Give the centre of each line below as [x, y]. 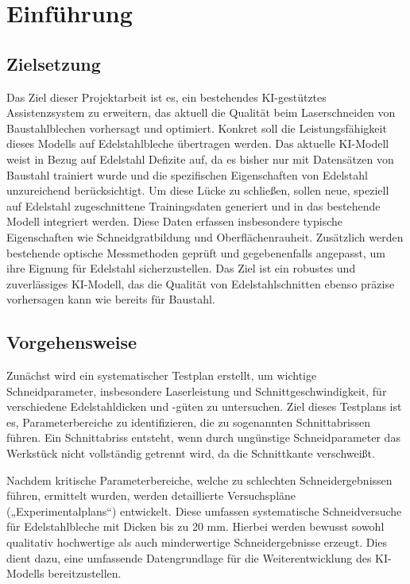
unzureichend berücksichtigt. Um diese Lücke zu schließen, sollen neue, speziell [198, 190]
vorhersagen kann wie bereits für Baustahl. [111, 299]
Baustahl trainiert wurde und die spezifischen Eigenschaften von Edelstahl [187, 174]
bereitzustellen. [85, 573]
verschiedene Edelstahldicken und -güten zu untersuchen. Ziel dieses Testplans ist [204, 406]
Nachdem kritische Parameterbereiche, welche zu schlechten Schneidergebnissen [199, 480]
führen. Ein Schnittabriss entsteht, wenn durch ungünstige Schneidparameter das [203, 437]
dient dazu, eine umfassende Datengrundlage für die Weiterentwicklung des [189, 557]
